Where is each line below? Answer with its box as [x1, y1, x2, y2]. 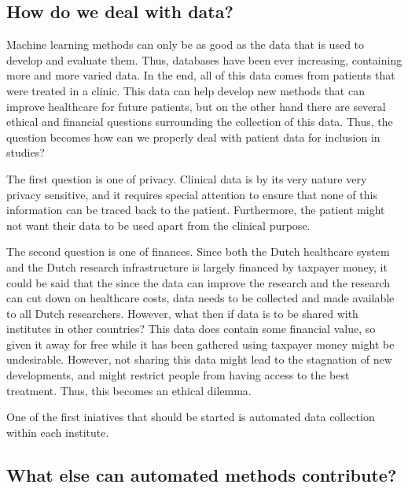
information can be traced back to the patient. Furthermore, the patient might [6, 201, 385, 218]
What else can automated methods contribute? [6, 462, 397, 486]
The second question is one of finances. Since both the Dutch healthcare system [6, 243, 390, 260]
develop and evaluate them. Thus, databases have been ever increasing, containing [6, 51, 402, 68]
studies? [6, 144, 45, 161]
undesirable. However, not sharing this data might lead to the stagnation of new [6, 351, 392, 368]
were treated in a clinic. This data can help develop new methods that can [6, 82, 365, 98]
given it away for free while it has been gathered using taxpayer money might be [6, 335, 395, 352]
